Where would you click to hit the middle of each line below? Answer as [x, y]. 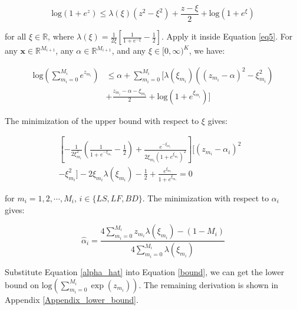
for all [16, 36]
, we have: [207, 50]
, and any [129, 50]
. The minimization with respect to [206, 198]
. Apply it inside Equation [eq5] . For [227, 36]
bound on [22, 284]
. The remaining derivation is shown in [209, 284]
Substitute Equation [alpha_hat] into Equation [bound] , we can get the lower [145, 272]
